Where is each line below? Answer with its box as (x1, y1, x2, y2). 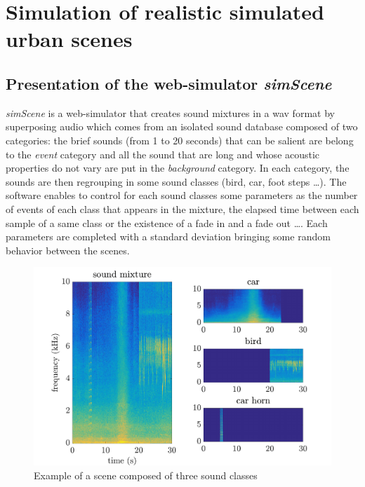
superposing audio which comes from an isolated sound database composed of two (6, 119, 358, 134)
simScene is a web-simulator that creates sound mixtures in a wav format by (6, 105, 335, 120)
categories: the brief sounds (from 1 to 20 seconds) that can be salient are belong (6, 132, 354, 147)
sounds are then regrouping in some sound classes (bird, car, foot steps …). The (6, 174, 347, 188)
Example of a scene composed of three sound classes (34, 467, 258, 482)
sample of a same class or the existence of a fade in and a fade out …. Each (6, 215, 328, 230)
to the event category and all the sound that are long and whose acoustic (6, 146, 320, 161)
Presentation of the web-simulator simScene (6, 72, 332, 94)
